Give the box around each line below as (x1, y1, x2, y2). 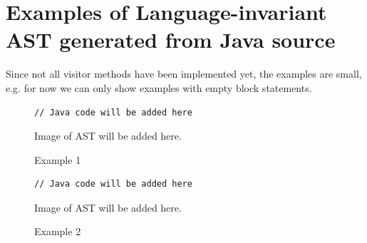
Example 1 (34, 152, 81, 167)
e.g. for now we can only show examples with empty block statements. (6, 80, 312, 95)
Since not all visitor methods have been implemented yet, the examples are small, (6, 66, 362, 81)
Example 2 (34, 224, 81, 239)
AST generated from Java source (6, 25, 336, 54)
